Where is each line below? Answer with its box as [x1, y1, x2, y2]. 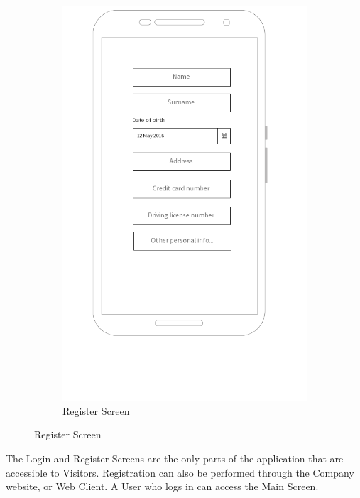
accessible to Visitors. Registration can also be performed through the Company [6, 465, 354, 480]
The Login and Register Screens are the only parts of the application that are [6, 451, 344, 466]
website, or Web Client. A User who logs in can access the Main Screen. [6, 479, 319, 494]
